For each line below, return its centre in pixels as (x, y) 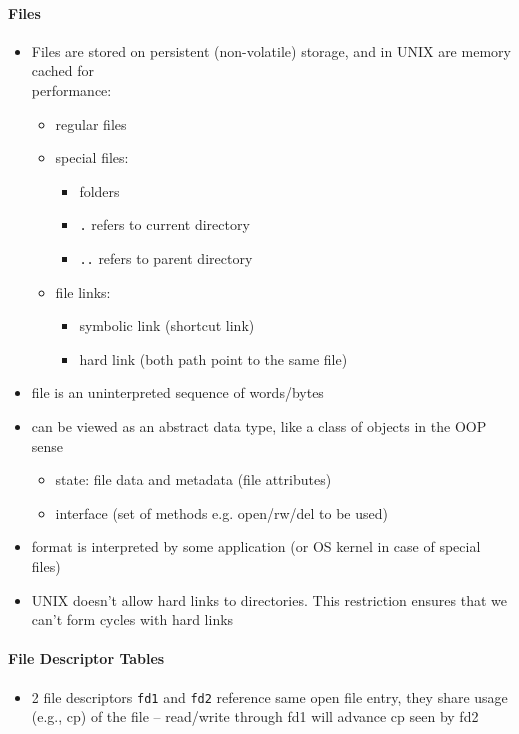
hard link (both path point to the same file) (213, 358)
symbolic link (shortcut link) (167, 325)
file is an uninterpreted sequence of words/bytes (177, 392)
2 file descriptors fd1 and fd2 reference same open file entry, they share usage (269, 696)
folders (99, 190)
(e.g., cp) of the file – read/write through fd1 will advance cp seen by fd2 (255, 716)
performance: (71, 89)
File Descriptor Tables (86, 658)
